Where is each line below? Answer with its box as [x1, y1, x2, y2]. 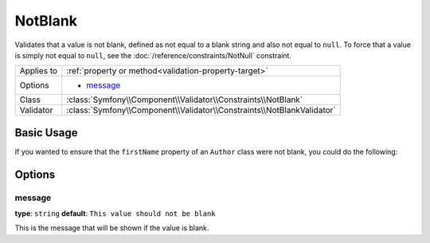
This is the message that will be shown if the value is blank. [14, 223, 209, 233]
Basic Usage [14, 126, 78, 139]
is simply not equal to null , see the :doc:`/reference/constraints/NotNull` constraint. [14, 50, 292, 60]
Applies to [19, 65, 58, 76]
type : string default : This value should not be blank [14, 209, 216, 218]
